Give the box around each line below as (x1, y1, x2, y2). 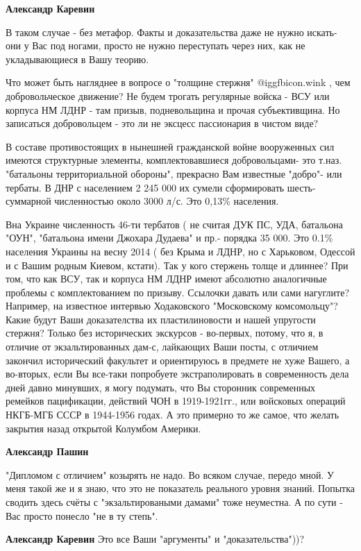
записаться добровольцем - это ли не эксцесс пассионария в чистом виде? (6, 116, 319, 130)
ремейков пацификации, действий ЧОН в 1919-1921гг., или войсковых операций (6, 393, 346, 408)
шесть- (287, 180, 316, 194)
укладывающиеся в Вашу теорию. (6, 51, 149, 66)
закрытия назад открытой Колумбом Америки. (6, 421, 201, 435)
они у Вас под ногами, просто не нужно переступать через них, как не (6, 38, 305, 53)
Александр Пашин (6, 444, 89, 459)
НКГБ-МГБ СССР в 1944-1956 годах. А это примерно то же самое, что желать (6, 407, 339, 422)
